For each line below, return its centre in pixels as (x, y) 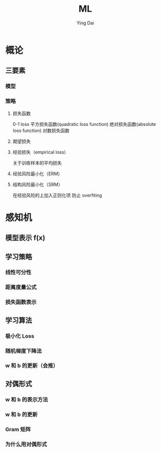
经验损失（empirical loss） (40, 152)
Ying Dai (85, 23)
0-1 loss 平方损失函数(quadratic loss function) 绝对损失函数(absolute (84, 124)
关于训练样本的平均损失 (37, 163)
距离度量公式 (21, 287)
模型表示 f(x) (25, 238)
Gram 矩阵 (18, 429)
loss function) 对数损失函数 (41, 131)
